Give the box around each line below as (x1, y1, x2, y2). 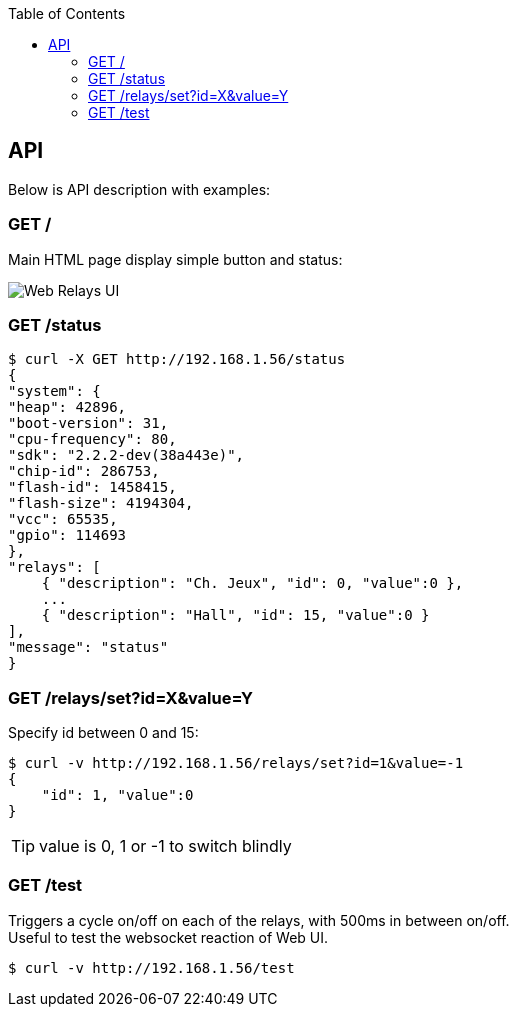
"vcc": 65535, (8, 511, 118, 528)
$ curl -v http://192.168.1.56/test (8, 959, 295, 976)
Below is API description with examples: (8, 180, 271, 198)
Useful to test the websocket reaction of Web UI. (8, 928, 329, 946)
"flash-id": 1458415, (8, 479, 177, 496)
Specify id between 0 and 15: (8, 724, 199, 742)
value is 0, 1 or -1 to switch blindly (39, 836, 292, 857)
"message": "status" (8, 639, 169, 656)
